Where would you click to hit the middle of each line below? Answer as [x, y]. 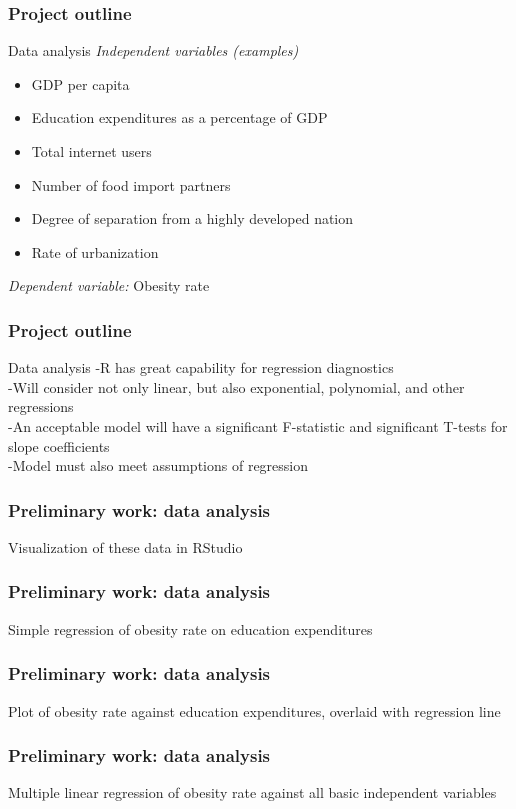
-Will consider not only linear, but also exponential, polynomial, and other [236, 386]
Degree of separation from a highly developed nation [192, 218]
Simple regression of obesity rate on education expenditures [190, 628]
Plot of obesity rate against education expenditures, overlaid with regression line [254, 710]
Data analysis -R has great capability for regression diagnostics [201, 367]
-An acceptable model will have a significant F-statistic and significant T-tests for [258, 425]
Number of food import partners [131, 184]
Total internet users [91, 151]
